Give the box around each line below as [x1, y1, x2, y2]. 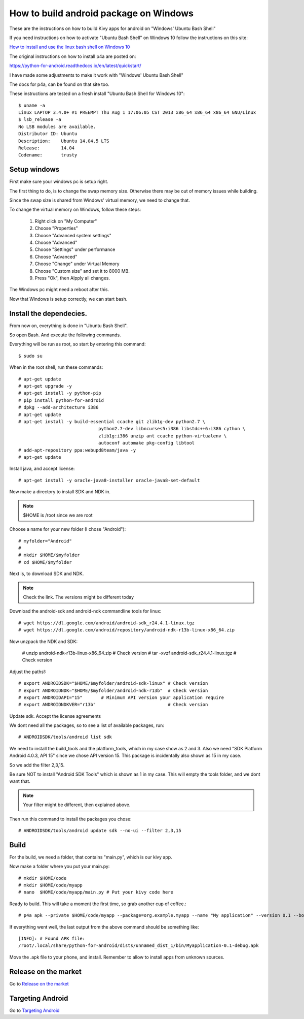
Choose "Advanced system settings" [34, 232, 111, 238]
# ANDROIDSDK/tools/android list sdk [18, 734, 112, 740]
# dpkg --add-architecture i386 [18, 404, 99, 410]
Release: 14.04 [18, 145, 75, 151]
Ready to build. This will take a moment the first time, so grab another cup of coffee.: [9, 901, 186, 907]
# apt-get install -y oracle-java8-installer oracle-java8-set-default [18, 477, 200, 483]
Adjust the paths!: [9, 668, 47, 675]
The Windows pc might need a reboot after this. [9, 286, 109, 293]
